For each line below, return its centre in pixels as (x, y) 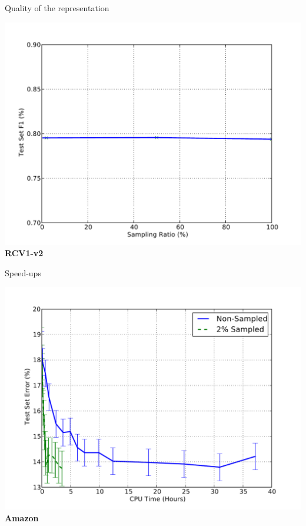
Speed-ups (23, 272)
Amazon (22, 517)
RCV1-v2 (24, 253)
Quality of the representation (57, 8)
